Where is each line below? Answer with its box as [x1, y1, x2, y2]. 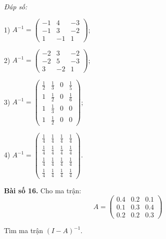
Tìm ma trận [4, 225, 43, 236]
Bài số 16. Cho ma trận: [4, 185, 81, 195]
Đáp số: [4, 1, 28, 11]
